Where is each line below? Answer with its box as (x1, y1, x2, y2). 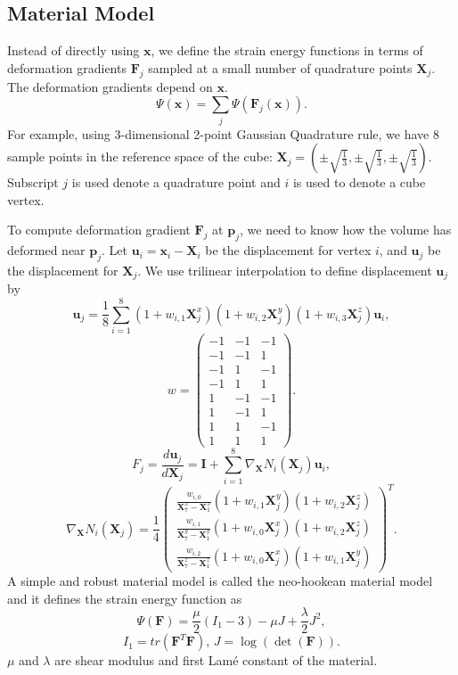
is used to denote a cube (292, 173, 426, 192)
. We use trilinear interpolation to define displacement (137, 260, 432, 279)
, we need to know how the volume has (240, 220, 452, 239)
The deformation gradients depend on (7, 77, 213, 95)
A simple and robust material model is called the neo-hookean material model (7, 572, 433, 590)
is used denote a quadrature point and (71, 173, 281, 192)
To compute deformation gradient (7, 220, 191, 239)
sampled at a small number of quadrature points (148, 58, 413, 77)
